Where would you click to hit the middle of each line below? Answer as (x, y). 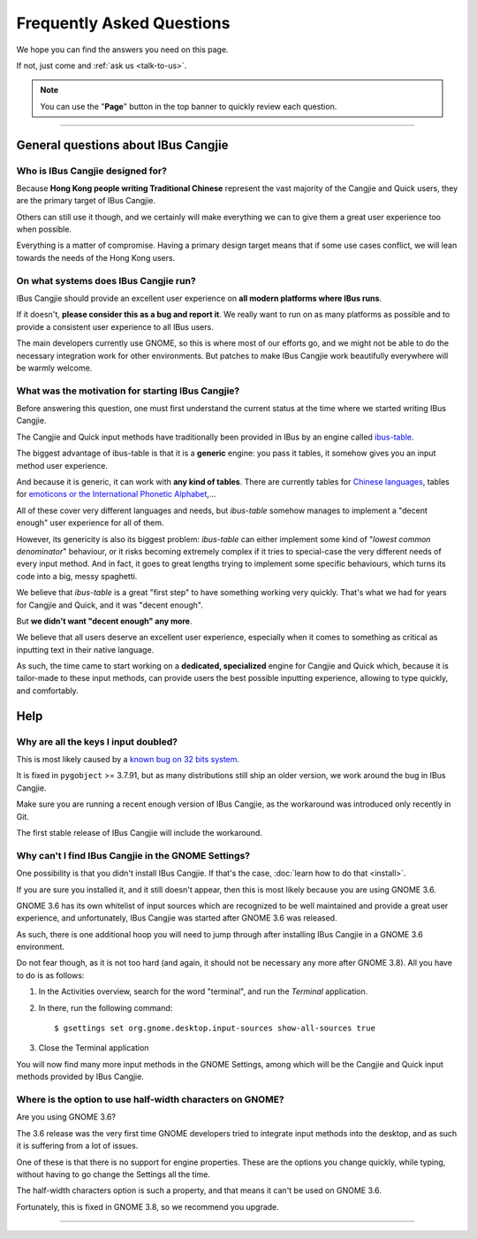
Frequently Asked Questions (123, 23)
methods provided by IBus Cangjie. (80, 1077)
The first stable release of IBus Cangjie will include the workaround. (139, 832)
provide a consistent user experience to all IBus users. (115, 326)
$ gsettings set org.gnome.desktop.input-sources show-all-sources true (215, 1029)
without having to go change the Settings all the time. (114, 1174)
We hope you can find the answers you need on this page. (122, 50)
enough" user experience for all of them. (90, 523)
